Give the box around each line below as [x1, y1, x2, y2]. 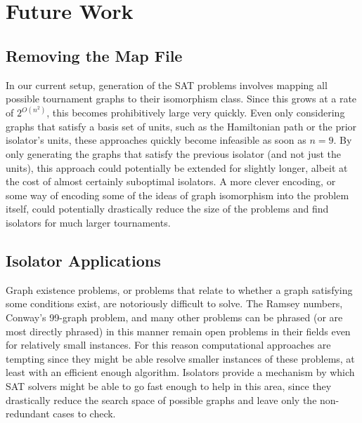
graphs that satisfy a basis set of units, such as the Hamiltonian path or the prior [6, 119, 357, 133]
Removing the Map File [6, 44, 183, 66]
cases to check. [53, 406, 116, 421]
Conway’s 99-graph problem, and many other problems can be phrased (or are [6, 309, 343, 324]
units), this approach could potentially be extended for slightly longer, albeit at [6, 160, 348, 175]
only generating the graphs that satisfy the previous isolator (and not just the [6, 146, 342, 161]
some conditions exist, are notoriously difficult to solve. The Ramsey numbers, [6, 296, 343, 311]
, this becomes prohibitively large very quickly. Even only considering [46, 105, 345, 120]
